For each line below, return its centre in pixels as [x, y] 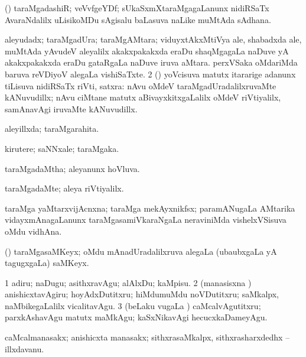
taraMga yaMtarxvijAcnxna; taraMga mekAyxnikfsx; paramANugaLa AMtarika [150, 208]
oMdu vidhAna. [33, 231]
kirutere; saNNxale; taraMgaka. [62, 148]
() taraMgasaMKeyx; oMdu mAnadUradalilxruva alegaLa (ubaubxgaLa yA [141, 251]
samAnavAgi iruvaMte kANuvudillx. [71, 108]
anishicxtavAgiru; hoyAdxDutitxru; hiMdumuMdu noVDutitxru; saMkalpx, [142, 294]
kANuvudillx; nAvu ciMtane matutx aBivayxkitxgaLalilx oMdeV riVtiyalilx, [143, 97]
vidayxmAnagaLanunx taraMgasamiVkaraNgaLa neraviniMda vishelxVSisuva [146, 220]
